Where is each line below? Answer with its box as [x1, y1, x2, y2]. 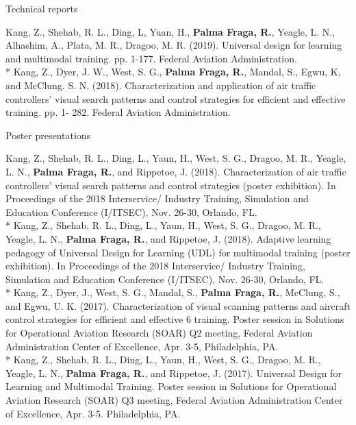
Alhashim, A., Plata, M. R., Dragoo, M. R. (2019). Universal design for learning [5, 38, 342, 52]
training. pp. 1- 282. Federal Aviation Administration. [5, 105, 231, 119]
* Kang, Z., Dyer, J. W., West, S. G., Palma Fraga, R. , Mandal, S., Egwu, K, [5, 64, 341, 79]
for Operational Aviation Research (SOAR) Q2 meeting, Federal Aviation [5, 326, 313, 340]
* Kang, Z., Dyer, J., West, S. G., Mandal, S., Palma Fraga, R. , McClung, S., [5, 285, 340, 300]
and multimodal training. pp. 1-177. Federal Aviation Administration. [5, 51, 297, 65]
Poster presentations [5, 127, 91, 142]
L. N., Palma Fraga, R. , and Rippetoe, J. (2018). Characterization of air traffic [5, 164, 346, 178]
